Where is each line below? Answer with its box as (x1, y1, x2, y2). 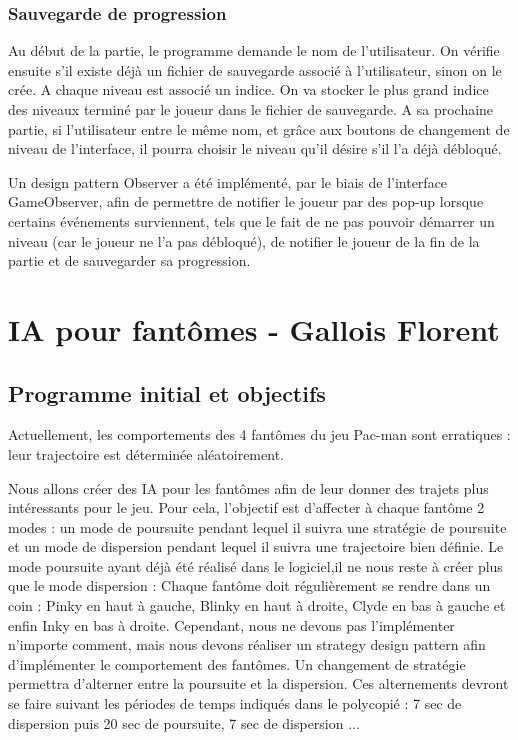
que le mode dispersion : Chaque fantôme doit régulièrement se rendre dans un (8, 575, 491, 596)
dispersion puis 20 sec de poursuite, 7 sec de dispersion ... (8, 712, 360, 733)
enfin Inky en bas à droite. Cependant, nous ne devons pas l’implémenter (8, 614, 455, 635)
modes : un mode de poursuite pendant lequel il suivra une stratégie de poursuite (8, 516, 507, 537)
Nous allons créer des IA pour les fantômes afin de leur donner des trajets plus (8, 477, 489, 498)
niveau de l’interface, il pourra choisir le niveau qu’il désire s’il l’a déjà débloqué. (8, 138, 502, 159)
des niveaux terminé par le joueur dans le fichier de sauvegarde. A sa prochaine (8, 99, 494, 119)
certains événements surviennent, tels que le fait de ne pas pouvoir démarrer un (8, 210, 495, 231)
